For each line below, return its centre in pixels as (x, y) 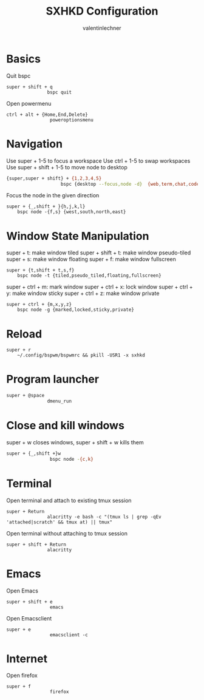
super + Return (25, 511)
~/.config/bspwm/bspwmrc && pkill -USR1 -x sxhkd (81, 355)
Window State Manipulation (78, 236)
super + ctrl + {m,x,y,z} (39, 305)
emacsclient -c (69, 635)
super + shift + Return (36, 545)
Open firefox (22, 676)
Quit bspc (19, 76)
